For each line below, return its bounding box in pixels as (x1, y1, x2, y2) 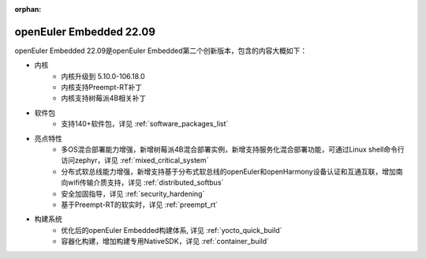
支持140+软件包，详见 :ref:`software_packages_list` (61, 119, 229, 129)
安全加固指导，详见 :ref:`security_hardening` (61, 189, 205, 198)
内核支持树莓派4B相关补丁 (61, 93, 147, 103)
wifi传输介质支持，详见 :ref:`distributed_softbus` (67, 178, 224, 187)
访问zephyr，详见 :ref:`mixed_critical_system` (61, 156, 209, 165)
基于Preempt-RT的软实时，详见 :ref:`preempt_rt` (61, 200, 219, 209)
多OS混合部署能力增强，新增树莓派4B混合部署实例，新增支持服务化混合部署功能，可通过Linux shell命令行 (61, 145, 405, 154)
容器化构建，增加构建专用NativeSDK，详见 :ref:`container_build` (61, 237, 270, 246)
